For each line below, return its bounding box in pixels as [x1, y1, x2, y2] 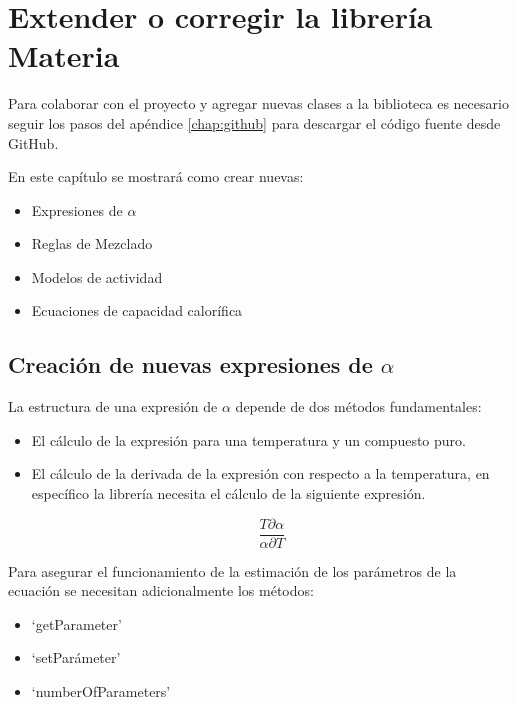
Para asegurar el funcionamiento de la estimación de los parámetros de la [8, 560, 457, 581]
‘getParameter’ [31, 613, 122, 634]
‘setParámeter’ [31, 647, 121, 668]
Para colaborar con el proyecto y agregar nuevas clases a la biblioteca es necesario [8, 93, 509, 114]
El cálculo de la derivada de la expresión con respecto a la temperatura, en [31, 463, 490, 484]
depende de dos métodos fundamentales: [235, 396, 482, 417]
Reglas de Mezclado [31, 233, 153, 254]
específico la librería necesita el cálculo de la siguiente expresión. [31, 483, 426, 504]
